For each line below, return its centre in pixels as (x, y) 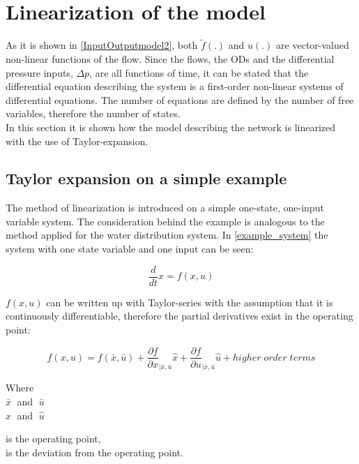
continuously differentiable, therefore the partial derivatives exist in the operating (179, 316)
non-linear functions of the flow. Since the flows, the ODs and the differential (170, 58)
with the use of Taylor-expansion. (77, 141)
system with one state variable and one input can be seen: (130, 249)
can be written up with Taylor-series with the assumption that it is (190, 302)
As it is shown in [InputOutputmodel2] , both (102, 45)
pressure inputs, (39, 72)
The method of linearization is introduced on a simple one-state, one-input (165, 208)
